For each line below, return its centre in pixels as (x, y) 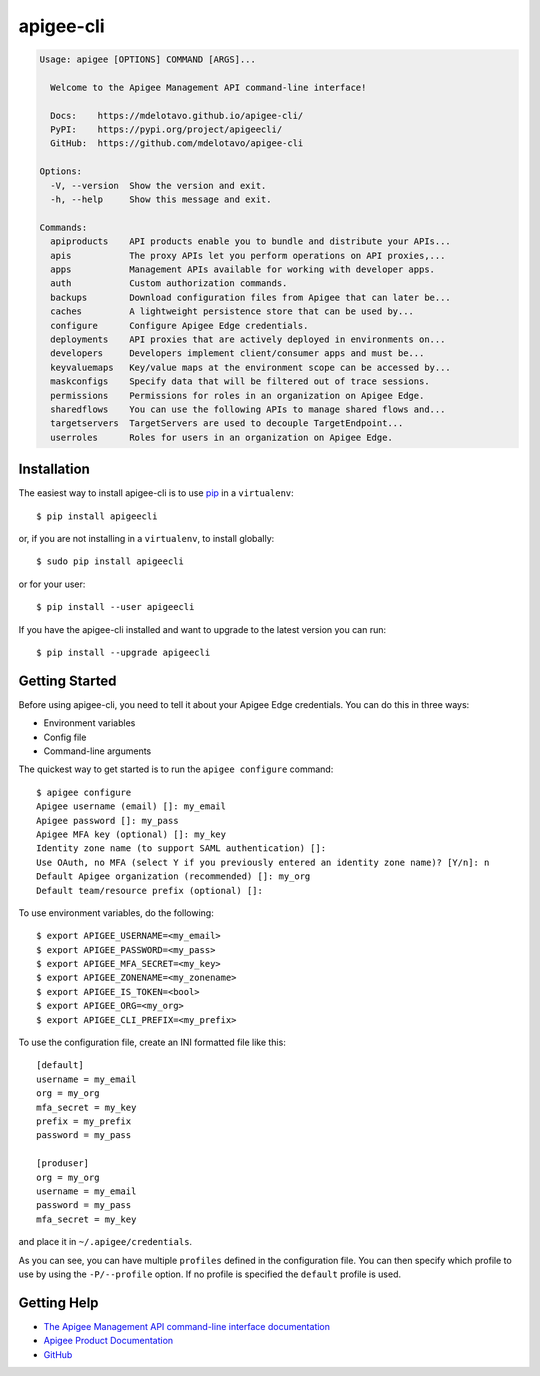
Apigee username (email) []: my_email (131, 806)
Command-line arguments (97, 751)
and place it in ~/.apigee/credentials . (105, 1242)
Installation (54, 469)
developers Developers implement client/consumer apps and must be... (237, 353)
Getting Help (58, 1302)
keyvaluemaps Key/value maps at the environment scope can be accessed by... (251, 367)
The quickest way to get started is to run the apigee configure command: (176, 769)
